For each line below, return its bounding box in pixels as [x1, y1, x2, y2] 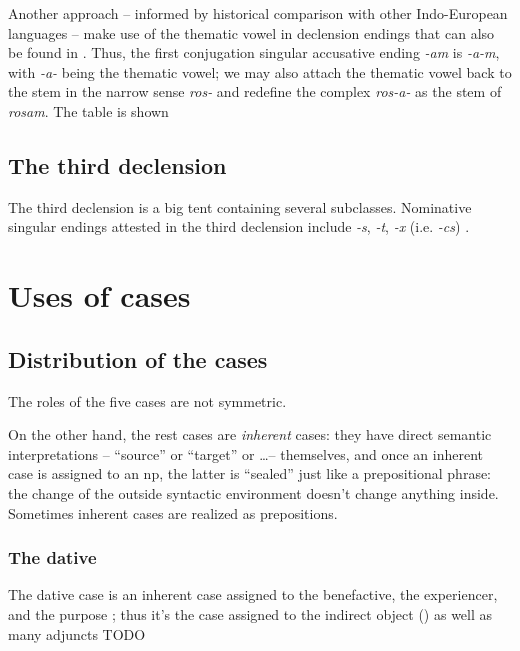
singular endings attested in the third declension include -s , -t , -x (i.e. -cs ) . [8, 216, 470, 237]
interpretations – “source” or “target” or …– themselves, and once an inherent [8, 443, 484, 464]
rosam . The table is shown [8, 100, 169, 121]
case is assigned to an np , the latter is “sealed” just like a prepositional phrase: [8, 463, 492, 484]
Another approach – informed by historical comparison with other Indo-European [8, 3, 508, 23]
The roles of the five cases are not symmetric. [8, 390, 287, 411]
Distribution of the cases [8, 343, 268, 374]
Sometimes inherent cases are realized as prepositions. [8, 502, 338, 523]
